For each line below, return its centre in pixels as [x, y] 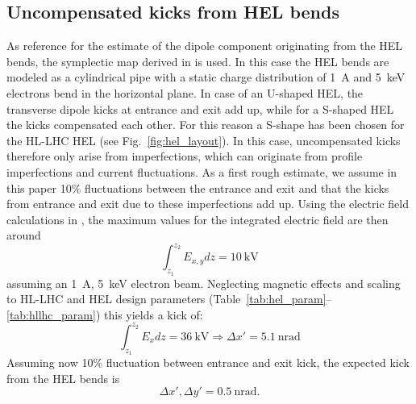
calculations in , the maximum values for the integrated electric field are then [198, 219]
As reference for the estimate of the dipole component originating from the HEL [205, 46]
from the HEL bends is [63, 378]
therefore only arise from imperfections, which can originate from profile [185, 156]
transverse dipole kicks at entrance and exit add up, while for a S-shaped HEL [200, 108]
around [24, 235]
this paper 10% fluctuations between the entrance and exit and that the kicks [198, 187]
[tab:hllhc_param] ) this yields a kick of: [105, 314]
